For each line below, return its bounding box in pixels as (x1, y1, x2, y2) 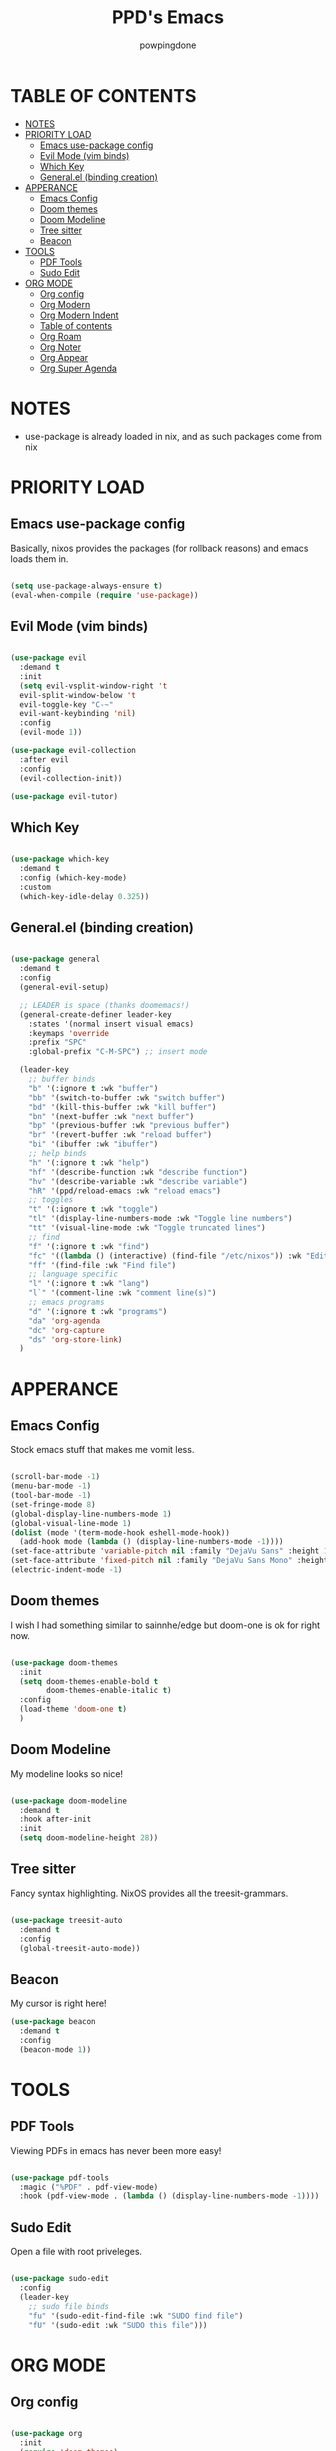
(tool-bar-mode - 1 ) (10, 1491, 92, 1501)
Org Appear (39, 351, 89, 363)
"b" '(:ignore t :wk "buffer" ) (28, 1083, 159, 1093)
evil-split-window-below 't (19, 690, 137, 700)
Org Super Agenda (39, 362, 118, 374)
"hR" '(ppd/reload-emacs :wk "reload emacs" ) (28, 1186, 222, 1196)
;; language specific (28, 1269, 118, 1280)
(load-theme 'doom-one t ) (19, 1704, 128, 1715)
